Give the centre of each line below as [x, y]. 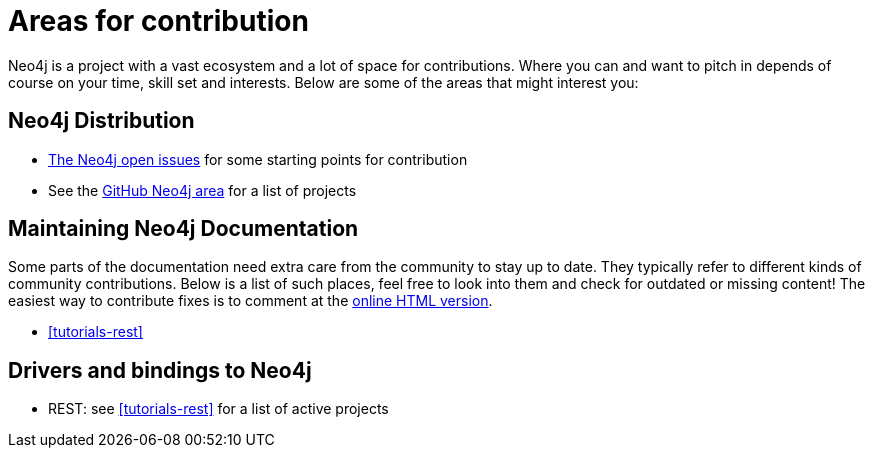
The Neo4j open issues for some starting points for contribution [258, 159]
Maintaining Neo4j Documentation [183, 229]
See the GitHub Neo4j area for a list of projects [202, 190]
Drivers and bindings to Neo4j [160, 370]
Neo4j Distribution [101, 121]
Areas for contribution [158, 21]
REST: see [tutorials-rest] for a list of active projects [218, 409]
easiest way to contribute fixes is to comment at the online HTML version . [250, 301]
